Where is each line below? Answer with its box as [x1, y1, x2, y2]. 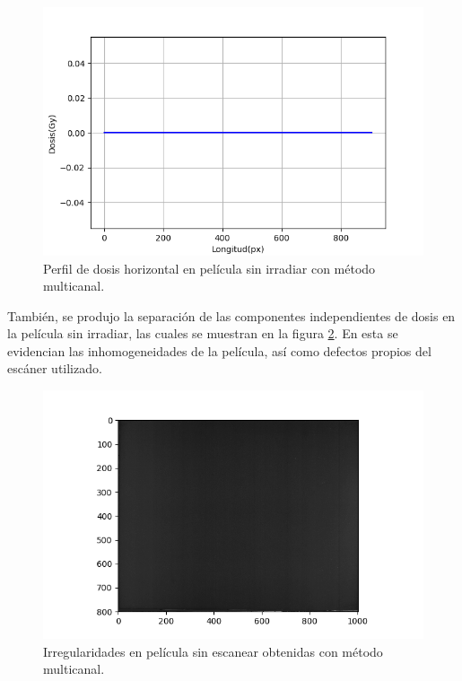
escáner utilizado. [7, 359, 102, 378]
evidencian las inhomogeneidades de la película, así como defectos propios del [7, 341, 431, 360]
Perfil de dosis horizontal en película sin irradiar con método [43, 258, 376, 277]
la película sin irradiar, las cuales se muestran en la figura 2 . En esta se [7, 324, 398, 343]
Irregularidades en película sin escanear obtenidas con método [43, 642, 383, 660]
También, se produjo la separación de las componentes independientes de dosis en [7, 306, 456, 325]
